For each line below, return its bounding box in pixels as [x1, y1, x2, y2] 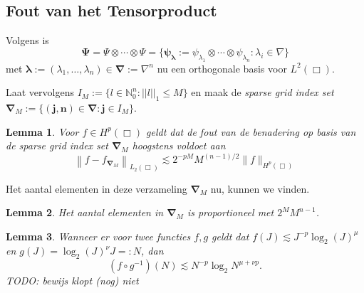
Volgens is [6, 33, 49, 48]
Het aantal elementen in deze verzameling [6, 181, 187, 196]
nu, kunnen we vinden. [210, 181, 310, 196]
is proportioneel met [187, 205, 274, 220]
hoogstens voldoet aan [132, 138, 226, 153]
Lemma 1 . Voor [6, 124, 79, 139]
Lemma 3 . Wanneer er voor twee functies [6, 228, 191, 243]
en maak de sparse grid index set [191, 85, 334, 100]
